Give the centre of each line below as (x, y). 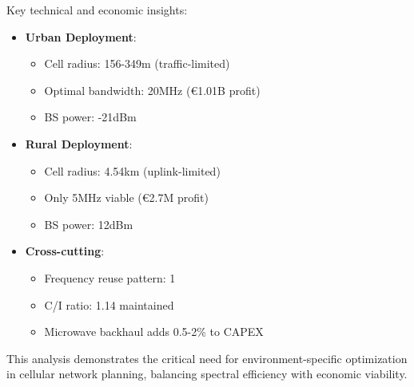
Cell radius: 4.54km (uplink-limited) (132, 170)
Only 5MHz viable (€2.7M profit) (126, 197)
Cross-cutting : (65, 251)
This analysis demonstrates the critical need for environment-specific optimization (207, 358)
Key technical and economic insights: (97, 10)
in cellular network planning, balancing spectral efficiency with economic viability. (207, 374)
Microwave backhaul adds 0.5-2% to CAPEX (154, 332)
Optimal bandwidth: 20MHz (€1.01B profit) (152, 90)
